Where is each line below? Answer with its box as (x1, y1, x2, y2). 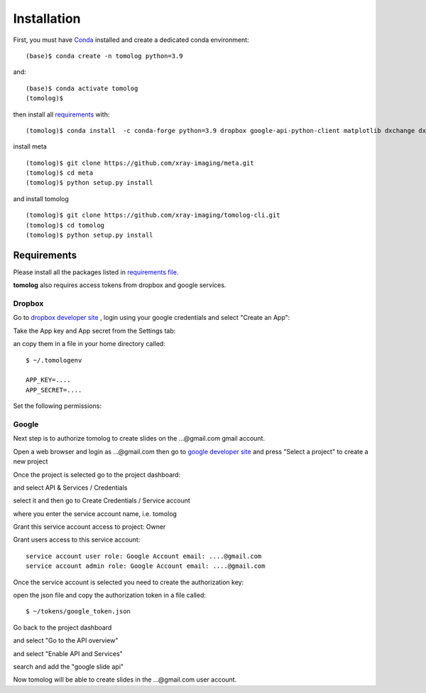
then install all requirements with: (13, 110, 110, 119)
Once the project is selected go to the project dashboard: (13, 470, 181, 479)
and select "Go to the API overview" (13, 636, 119, 645)
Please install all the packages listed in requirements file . (13, 267, 179, 276)
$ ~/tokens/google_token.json (26, 608, 131, 616)
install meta (13, 142, 48, 151)
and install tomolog (13, 194, 69, 203)
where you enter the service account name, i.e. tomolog (13, 509, 177, 518)
